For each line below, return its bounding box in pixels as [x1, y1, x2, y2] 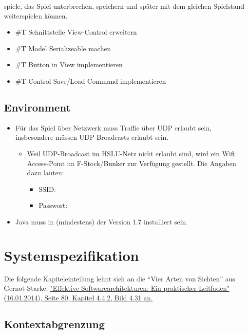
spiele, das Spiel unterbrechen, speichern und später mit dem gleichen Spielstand [4, 1, 245, 11]
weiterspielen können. [4, 10, 68, 20]
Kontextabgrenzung [4, 316, 105, 331]
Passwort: [38, 200, 68, 210]
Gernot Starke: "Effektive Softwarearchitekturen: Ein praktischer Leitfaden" [4, 283, 229, 293]
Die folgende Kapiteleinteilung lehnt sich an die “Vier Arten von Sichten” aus [4, 273, 235, 283]
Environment [4, 99, 71, 114]
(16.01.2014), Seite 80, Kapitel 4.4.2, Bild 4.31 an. [4, 292, 153, 302]
